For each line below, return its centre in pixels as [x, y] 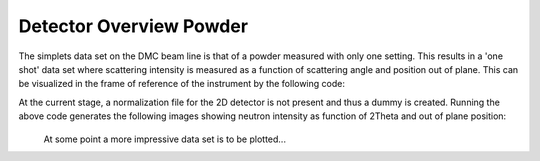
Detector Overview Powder [133, 26]
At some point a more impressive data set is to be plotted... [165, 139]
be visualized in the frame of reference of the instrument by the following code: [181, 84]
